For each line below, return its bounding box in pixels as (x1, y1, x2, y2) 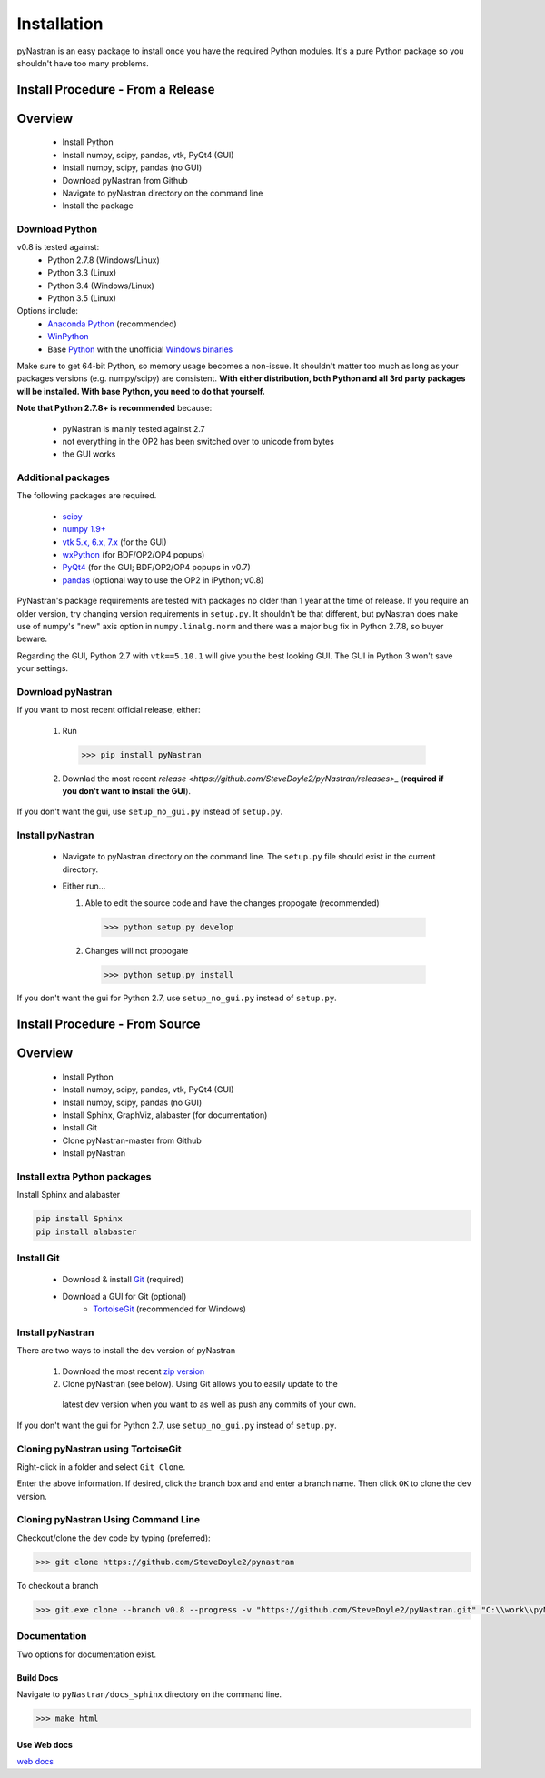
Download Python (16, 223, 98, 236)
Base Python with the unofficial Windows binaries (47, 344, 233, 355)
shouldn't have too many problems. (16, 57, 149, 68)
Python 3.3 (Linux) (47, 267, 117, 278)
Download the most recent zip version (62, 1365, 205, 1377)
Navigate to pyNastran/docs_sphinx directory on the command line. (16, 1688, 282, 1700)
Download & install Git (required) (62, 1274, 184, 1285)
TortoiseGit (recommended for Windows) (93, 1303, 247, 1314)
